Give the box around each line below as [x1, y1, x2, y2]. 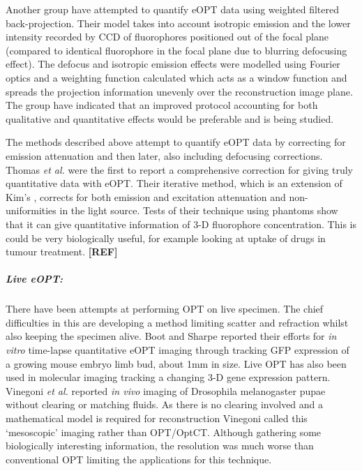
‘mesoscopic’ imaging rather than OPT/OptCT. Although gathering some [6, 424, 322, 439]
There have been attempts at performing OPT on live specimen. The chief [6, 301, 324, 316]
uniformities [6, 203, 56, 218]
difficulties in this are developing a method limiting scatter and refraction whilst [6, 315, 349, 329]
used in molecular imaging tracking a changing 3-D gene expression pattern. [6, 370, 331, 384]
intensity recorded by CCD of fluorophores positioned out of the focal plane [6, 29, 329, 44]
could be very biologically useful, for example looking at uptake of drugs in [6, 230, 326, 245]
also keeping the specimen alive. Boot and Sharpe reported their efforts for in [6, 329, 337, 343]
